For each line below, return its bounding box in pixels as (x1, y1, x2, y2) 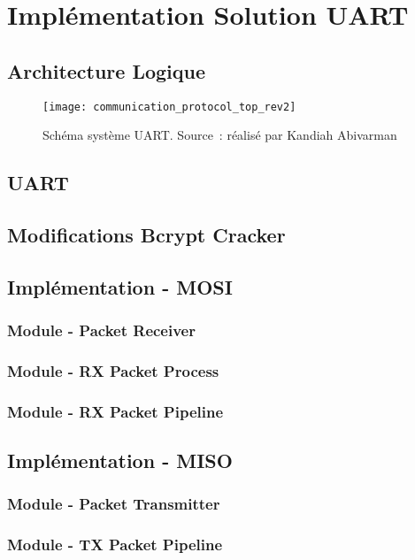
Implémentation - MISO (7, 447, 233, 474)
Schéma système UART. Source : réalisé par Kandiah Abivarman (42, 126, 397, 144)
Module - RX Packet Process (7, 359, 219, 381)
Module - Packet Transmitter (7, 493, 220, 515)
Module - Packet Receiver (7, 319, 196, 341)
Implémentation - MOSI (7, 272, 233, 300)
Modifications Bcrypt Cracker (7, 221, 286, 248)
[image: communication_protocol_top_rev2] (42, 100, 296, 113)
